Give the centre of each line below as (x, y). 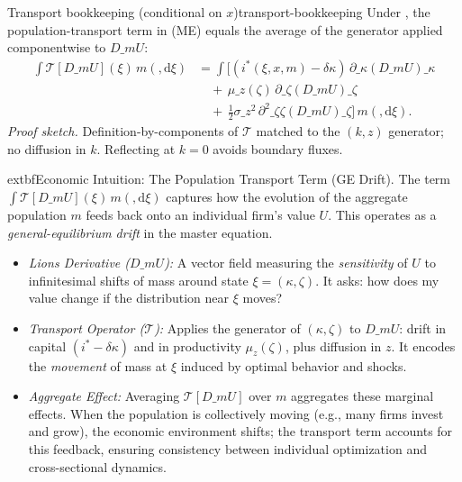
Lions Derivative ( (79, 263)
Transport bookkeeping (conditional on (115, 12)
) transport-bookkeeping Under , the (332, 12)
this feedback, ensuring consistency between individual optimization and (227, 448)
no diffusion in (47, 148)
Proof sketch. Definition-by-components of (123, 131)
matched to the (298, 131)
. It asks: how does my (377, 280)
